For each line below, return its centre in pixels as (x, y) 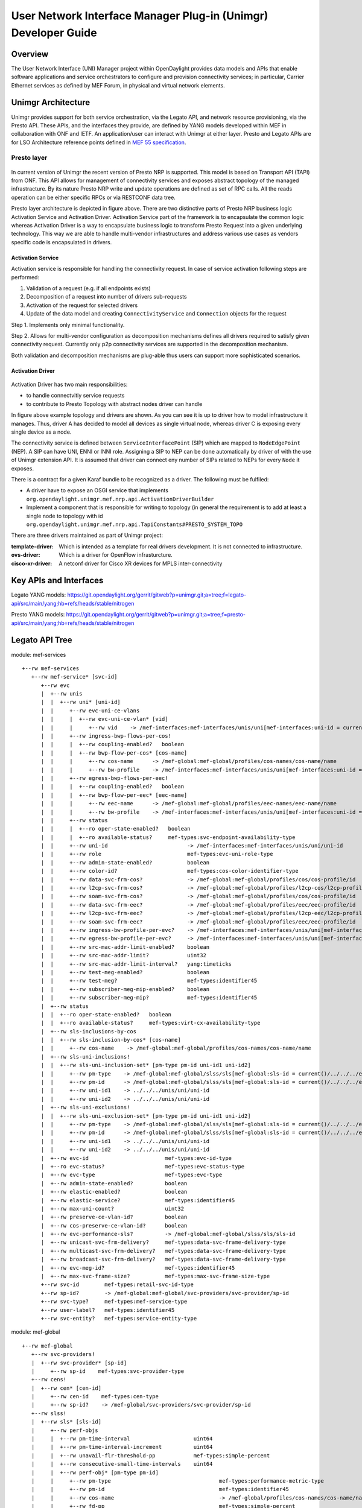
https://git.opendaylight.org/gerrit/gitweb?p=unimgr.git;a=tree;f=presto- (156, 615)
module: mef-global (36, 1332)
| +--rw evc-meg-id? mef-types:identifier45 (138, 1268)
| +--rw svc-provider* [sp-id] (79, 1363)
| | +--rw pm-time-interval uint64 (122, 1439)
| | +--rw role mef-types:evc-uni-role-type (157, 854)
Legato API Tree (42, 640)
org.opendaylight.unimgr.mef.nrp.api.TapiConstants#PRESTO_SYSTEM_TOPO (135, 524)
